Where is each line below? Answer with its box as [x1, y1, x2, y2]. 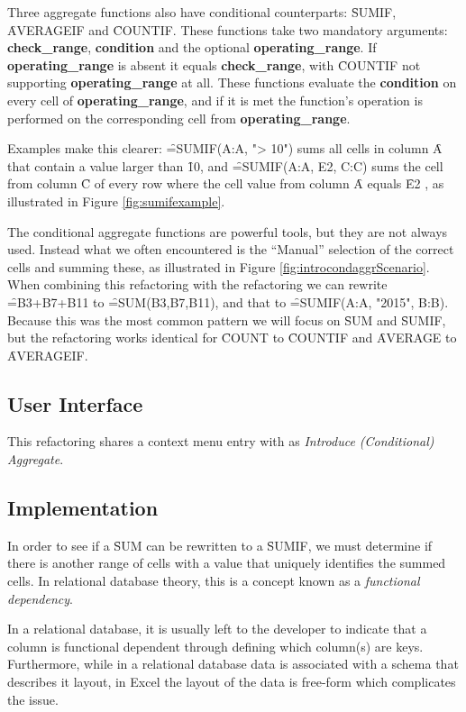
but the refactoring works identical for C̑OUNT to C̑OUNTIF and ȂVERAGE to [7, 328, 457, 347]
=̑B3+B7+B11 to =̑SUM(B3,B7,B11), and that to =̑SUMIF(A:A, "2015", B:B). [7, 292, 449, 311]
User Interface [7, 389, 143, 417]
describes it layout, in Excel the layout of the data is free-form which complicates [7, 672, 456, 691]
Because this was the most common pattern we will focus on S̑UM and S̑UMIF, [7, 310, 446, 329]
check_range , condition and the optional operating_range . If [7, 38, 377, 57]
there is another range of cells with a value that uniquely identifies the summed [7, 553, 446, 572]
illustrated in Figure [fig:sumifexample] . [7, 191, 225, 210]
